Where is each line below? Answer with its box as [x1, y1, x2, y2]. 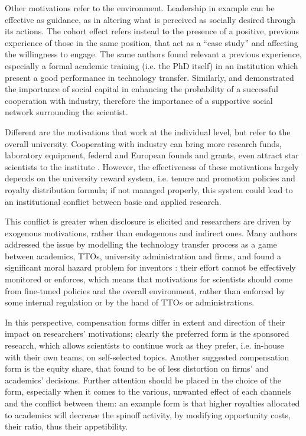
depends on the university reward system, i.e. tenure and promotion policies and [5, 172, 295, 184]
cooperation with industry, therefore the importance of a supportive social [5, 94, 273, 106]
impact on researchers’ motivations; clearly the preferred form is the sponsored [5, 327, 289, 340]
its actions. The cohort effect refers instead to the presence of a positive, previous [5, 25, 300, 37]
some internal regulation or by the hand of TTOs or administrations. [5, 296, 255, 308]
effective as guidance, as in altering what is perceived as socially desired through [5, 13, 296, 25]
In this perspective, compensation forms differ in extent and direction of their [5, 315, 285, 328]
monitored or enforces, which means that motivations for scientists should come [5, 273, 293, 285]
